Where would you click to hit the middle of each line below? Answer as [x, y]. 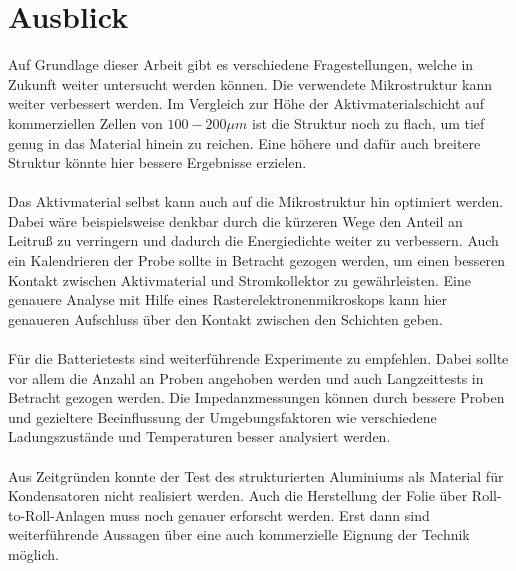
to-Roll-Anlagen [57, 514]
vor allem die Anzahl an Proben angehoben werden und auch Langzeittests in [246, 377]
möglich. [33, 553]
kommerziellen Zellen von [85, 122]
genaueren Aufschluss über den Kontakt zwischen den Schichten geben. [225, 318]
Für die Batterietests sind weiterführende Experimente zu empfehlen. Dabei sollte [258, 358]
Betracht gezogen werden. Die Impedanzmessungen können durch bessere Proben [256, 397]
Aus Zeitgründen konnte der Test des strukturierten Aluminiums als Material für [256, 475]
